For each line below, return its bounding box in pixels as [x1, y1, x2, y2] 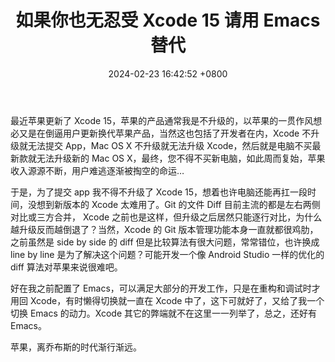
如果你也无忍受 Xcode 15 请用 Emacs [15, 9, 321, 32]
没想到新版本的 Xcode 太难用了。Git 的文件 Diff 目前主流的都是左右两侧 [27, 198, 321, 210]
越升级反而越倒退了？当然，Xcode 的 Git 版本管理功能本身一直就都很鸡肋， [10, 223, 319, 235]
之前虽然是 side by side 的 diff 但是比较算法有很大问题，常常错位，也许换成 [10, 236, 320, 248]
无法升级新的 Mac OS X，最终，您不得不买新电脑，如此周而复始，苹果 [36, 152, 326, 164]
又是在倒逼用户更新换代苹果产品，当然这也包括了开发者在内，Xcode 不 [18, 127, 312, 139]
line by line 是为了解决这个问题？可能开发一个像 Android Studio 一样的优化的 [10, 248, 325, 260]
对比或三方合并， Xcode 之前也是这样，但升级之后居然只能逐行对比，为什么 [10, 211, 323, 223]
